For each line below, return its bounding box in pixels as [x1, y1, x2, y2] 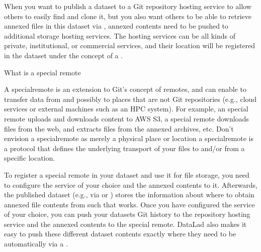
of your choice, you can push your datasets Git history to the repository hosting [4, 209, 250, 219]
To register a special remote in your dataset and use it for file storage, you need [4, 169, 249, 180]
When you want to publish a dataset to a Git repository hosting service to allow [4, 1, 251, 11]
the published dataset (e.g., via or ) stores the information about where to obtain [4, 189, 254, 200]
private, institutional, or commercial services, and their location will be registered [4, 40, 255, 51]
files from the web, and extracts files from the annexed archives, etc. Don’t [4, 123, 234, 134]
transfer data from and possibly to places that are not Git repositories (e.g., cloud [4, 93, 257, 104]
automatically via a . [4, 238, 68, 249]
